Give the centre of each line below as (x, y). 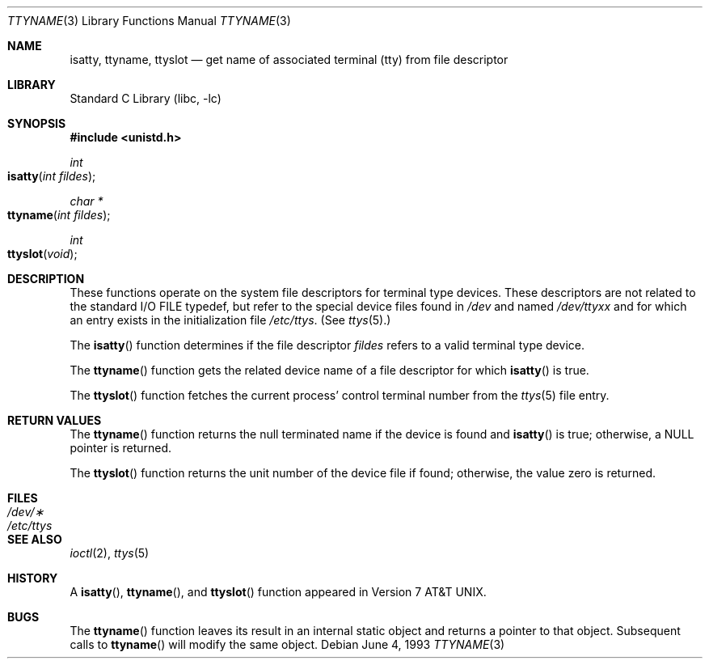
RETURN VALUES (55, 420)
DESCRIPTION (46, 279)
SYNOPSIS (37, 123)
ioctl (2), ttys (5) (110, 553)
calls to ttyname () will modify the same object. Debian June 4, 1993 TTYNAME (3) (287, 644)
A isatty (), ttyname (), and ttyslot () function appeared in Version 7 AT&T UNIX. (278, 592)
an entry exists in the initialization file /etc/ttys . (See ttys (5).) (230, 320)
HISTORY (33, 578)
